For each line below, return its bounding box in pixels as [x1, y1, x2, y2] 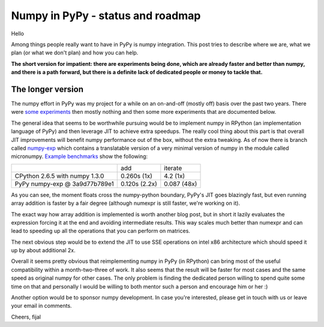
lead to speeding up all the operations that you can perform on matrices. [11, 228, 190, 235]
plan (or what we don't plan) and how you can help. [11, 49, 139, 56]
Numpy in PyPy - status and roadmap [11, 9, 201, 22]
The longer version [11, 84, 84, 94]
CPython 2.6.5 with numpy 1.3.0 [14, 171, 104, 180]
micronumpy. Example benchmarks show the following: [11, 153, 148, 160]
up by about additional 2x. [11, 247, 76, 254]
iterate [164, 163, 182, 172]
